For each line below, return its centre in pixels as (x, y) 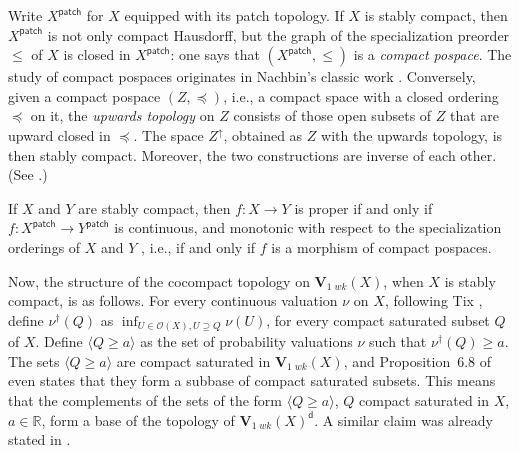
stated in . (39, 439)
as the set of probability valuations (246, 341)
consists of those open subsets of (332, 115)
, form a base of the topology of (138, 419)
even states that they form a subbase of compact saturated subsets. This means (252, 380)
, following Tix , (433, 300)
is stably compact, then (436, 15)
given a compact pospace (84, 95)
